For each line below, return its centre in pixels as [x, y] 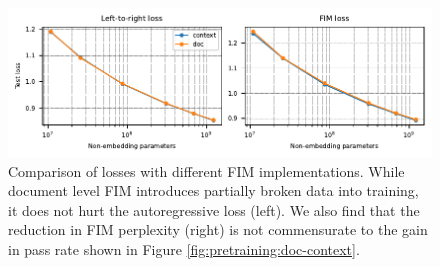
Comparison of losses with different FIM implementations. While [206, 170]
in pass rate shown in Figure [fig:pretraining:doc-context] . [184, 249]
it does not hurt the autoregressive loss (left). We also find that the [214, 209]
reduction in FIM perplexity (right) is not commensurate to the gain [218, 229]
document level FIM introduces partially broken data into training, [213, 190]
